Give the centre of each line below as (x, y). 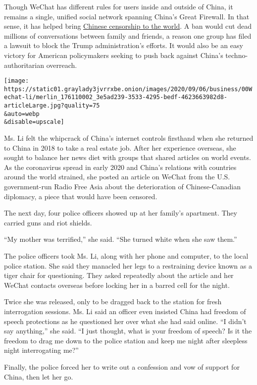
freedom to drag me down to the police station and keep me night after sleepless (126, 340)
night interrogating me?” (41, 350)
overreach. (62, 65)
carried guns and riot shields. (48, 222)
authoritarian (24, 65)
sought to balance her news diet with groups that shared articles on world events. (128, 157)
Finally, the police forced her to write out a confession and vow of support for (122, 366)
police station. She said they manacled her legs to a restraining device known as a (128, 265)
